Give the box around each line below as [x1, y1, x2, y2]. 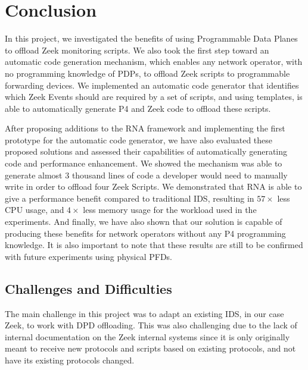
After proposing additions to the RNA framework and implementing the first [5, 122, 285, 134]
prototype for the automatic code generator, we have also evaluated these [5, 133, 273, 146]
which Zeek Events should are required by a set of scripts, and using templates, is [5, 90, 303, 103]
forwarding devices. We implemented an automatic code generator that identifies [5, 79, 299, 91]
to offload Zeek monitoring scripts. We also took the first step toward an [5, 43, 269, 56]
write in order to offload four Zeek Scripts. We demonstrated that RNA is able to [5, 180, 302, 193]
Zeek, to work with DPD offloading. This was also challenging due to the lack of [5, 319, 297, 331]
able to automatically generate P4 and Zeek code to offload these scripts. [5, 102, 271, 114]
